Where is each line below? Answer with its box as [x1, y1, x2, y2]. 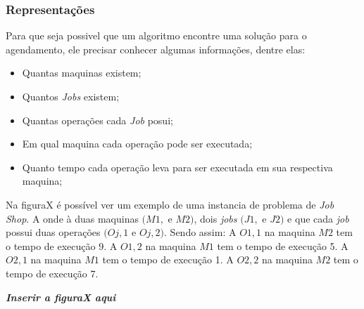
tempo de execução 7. [6, 265, 99, 280]
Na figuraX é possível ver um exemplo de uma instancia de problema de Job [6, 197, 334, 211]
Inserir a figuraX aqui [6, 289, 116, 304]
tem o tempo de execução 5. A [217, 238, 349, 253]
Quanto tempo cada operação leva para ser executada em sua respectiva [22, 159, 333, 174]
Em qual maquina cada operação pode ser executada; [22, 136, 253, 151]
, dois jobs [194, 211, 237, 225]
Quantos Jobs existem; [22, 89, 120, 103]
